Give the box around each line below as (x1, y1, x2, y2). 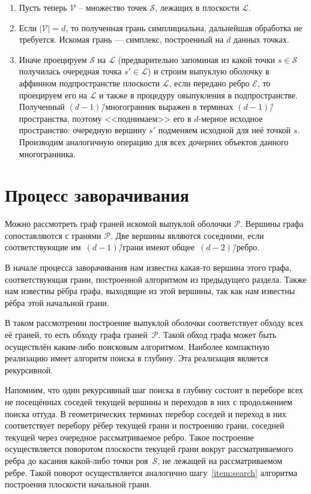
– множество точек (78, 1, 147, 13)
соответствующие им (5, 241, 81, 253)
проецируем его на (19, 88, 87, 101)
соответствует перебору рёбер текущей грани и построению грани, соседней (5, 419, 285, 432)
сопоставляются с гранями (5, 229, 101, 241)
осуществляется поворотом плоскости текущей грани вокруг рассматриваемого (5, 442, 294, 455)
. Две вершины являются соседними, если (110, 229, 264, 241)
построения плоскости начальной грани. (5, 478, 152, 490)
